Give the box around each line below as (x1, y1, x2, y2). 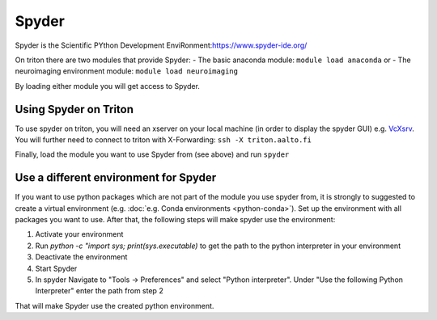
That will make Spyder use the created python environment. (15, 301, 214, 310)
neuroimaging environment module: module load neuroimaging (15, 66, 239, 76)
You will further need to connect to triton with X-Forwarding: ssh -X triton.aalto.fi (15, 135, 312, 145)
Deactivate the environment (35, 252, 128, 262)
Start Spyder (35, 263, 78, 273)
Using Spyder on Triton (15, 102, 134, 116)
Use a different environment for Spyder (15, 171, 217, 185)
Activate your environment (35, 229, 124, 239)
